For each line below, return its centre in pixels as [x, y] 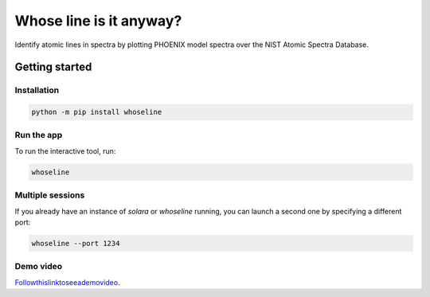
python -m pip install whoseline [97, 112]
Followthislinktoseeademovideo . [67, 282]
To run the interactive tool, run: [65, 150]
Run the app [39, 135]
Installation [37, 90]
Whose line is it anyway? [98, 21]
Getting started [53, 67]
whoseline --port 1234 [76, 243]
